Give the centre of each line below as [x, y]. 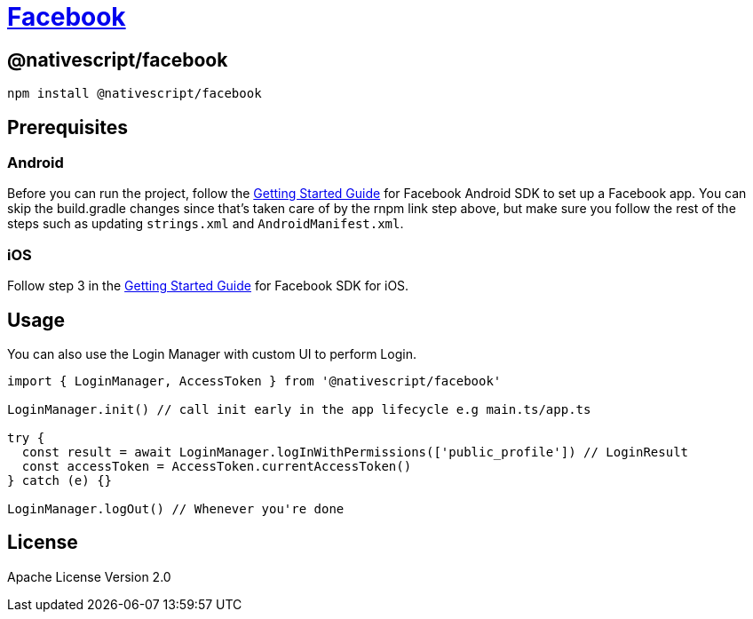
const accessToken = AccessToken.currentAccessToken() [217, 466]
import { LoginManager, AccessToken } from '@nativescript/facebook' [254, 381]
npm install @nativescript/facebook [135, 94]
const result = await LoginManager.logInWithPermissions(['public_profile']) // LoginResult [355, 452]
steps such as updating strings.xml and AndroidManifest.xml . [206, 224]
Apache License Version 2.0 [89, 576]
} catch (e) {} [60, 480]
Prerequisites [67, 127]
